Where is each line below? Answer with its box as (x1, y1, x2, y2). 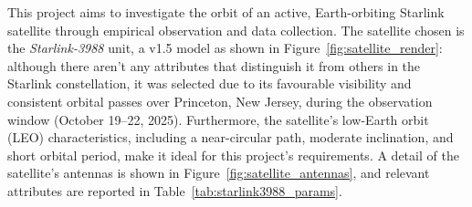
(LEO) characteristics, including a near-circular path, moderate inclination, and (7, 128, 454, 147)
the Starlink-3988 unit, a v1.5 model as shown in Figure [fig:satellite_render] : (7, 38, 443, 57)
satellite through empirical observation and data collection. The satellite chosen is (7, 20, 465, 39)
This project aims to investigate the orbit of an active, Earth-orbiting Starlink (7, 3, 445, 21)
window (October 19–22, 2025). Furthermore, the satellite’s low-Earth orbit (7, 109, 429, 129)
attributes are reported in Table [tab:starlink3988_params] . (7, 181, 342, 200)
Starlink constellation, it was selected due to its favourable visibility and (7, 74, 412, 93)
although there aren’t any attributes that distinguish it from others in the (7, 56, 421, 75)
